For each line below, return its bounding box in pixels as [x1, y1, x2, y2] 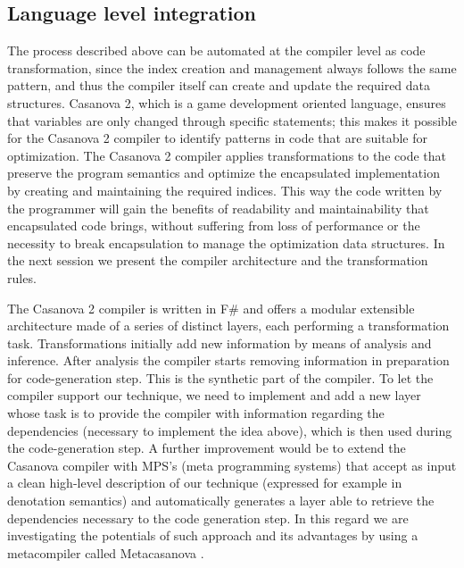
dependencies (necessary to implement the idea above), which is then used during [7, 421, 452, 439]
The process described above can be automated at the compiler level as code [7, 41, 426, 60]
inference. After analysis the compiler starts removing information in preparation [7, 351, 450, 370]
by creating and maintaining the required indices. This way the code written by [7, 180, 443, 199]
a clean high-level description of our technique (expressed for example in [7, 473, 402, 492]
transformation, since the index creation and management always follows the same [7, 58, 457, 77]
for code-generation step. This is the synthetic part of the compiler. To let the [7, 368, 434, 387]
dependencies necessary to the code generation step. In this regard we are [7, 508, 409, 527]
